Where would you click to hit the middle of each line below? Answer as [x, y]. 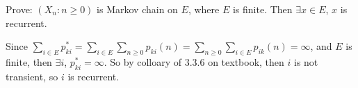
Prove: [19, 9]
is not [306, 61]
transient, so [32, 76]
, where [204, 9]
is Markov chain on [137, 9]
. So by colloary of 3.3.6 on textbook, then [194, 61]
